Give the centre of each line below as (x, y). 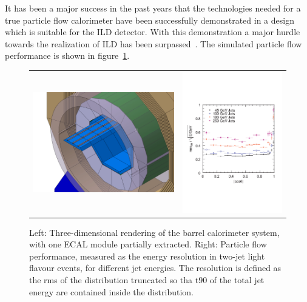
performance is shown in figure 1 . (67, 55)
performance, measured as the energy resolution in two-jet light (147, 256)
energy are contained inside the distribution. (111, 291)
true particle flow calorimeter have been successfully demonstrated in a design (150, 20)
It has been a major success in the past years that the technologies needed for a (153, 8)
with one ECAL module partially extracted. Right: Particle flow (148, 244)
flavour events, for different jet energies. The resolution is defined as (155, 268)
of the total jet (237, 280)
